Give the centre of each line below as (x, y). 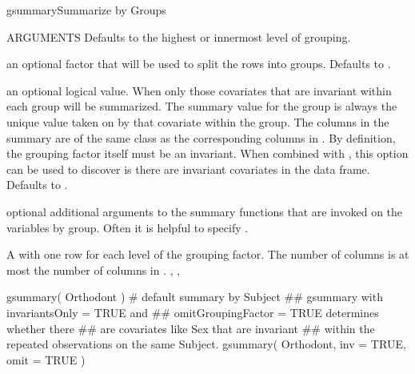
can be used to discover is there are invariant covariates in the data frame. (188, 169)
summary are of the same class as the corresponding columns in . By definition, (201, 137)
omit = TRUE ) (46, 359)
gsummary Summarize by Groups (86, 10)
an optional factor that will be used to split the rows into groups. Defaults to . (199, 64)
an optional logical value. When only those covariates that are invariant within (199, 90)
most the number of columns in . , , (94, 269)
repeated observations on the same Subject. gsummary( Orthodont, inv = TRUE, (206, 344)
